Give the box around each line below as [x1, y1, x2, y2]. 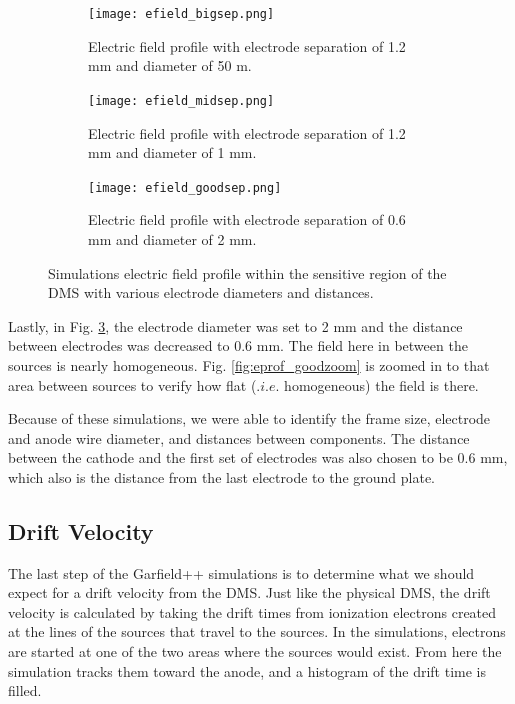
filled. [8, 680, 42, 701]
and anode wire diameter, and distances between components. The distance [8, 427, 470, 448]
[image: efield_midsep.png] [88, 93, 275, 108]
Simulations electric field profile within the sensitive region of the [48, 262, 447, 283]
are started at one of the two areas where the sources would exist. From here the [8, 641, 502, 662]
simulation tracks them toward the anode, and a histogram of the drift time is [8, 660, 487, 681]
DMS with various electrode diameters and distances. [48, 282, 374, 303]
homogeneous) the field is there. [284, 374, 479, 395]
